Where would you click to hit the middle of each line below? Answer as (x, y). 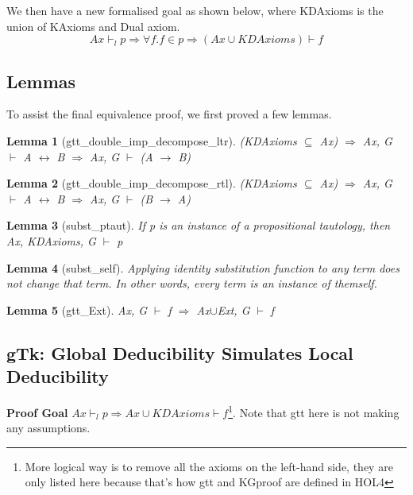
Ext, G (234, 309)
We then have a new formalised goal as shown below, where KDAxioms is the (195, 10)
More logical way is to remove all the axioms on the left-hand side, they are (209, 466)
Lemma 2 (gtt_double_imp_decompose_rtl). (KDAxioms (152, 183)
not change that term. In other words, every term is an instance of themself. (192, 283)
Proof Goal (37, 412)
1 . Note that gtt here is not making (314, 411)
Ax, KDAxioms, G (51, 240)
